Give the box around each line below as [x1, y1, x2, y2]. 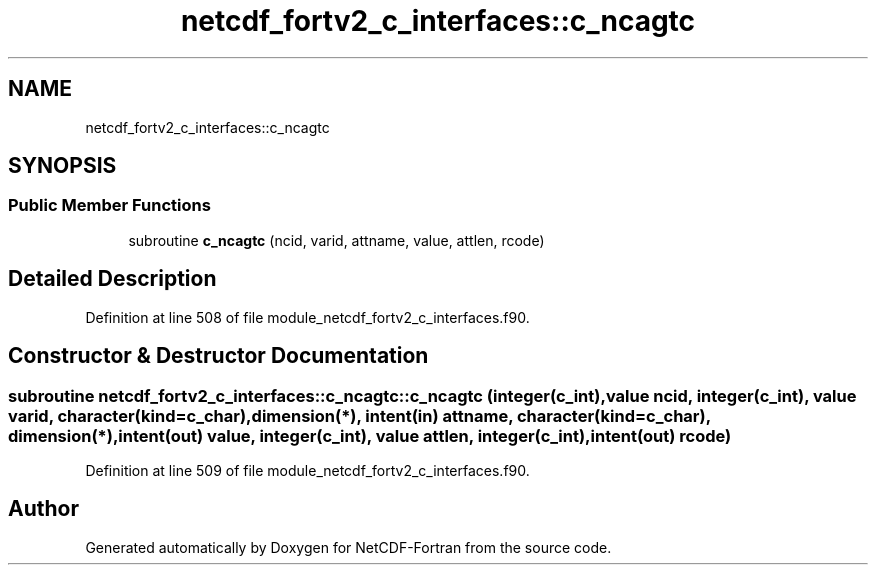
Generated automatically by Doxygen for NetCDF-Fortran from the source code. [85, 538, 612, 556]
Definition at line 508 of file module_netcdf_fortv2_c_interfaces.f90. [85, 308, 530, 326]
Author [8, 496, 79, 522]
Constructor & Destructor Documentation [8, 343, 429, 369]
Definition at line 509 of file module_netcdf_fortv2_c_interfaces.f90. [85, 461, 530, 479]
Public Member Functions [8, 195, 211, 216]
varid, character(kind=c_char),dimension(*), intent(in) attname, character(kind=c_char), [8, 405, 711, 426]
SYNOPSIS [8, 153, 117, 179]
